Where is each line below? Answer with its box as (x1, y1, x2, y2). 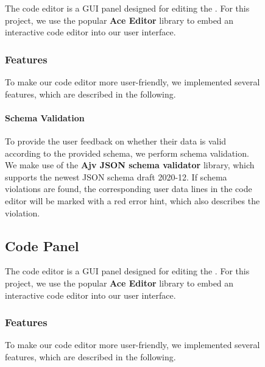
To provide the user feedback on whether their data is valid (5, 134, 227, 147)
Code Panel (5, 236, 79, 255)
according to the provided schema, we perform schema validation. (5, 146, 249, 159)
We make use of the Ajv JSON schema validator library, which (5, 159, 255, 171)
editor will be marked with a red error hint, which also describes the (5, 194, 260, 207)
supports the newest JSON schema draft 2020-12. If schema (5, 170, 227, 183)
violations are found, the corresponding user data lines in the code (5, 182, 252, 195)
